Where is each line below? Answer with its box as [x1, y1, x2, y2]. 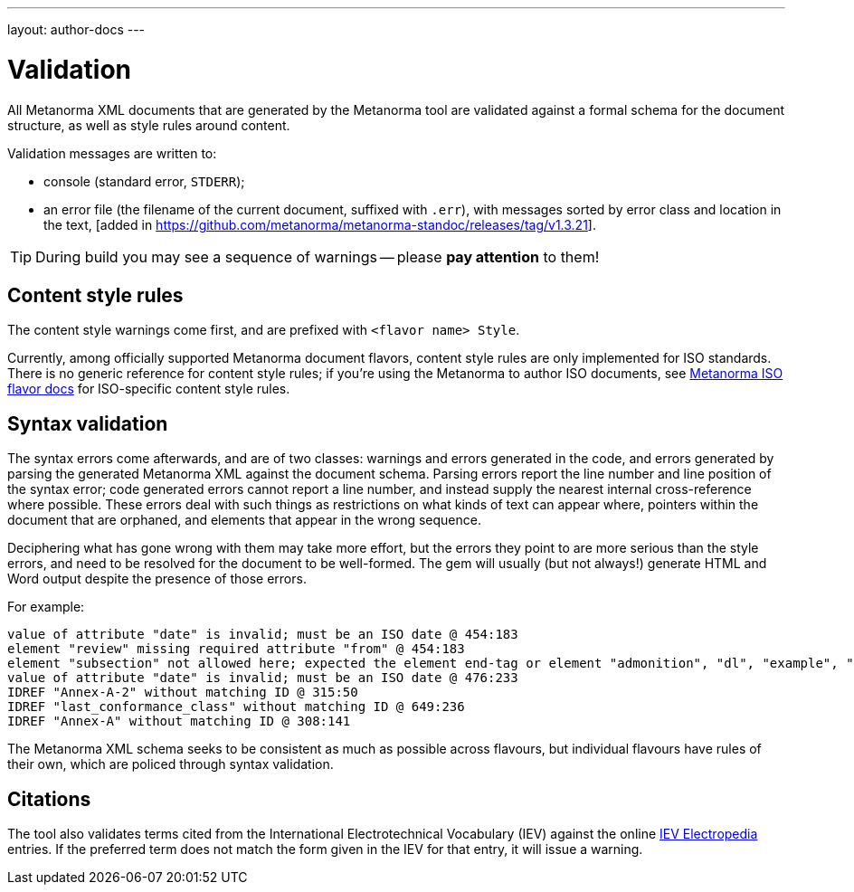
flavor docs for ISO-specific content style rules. [7, 381, 290, 397]
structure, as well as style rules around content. [7, 117, 290, 133]
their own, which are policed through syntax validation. [7, 756, 334, 773]
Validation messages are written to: [7, 145, 217, 161]
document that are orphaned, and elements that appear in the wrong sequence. [7, 512, 481, 528]
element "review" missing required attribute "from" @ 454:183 [7, 641, 465, 657]
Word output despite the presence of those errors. [7, 571, 307, 587]
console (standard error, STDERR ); [43, 173, 245, 189]
